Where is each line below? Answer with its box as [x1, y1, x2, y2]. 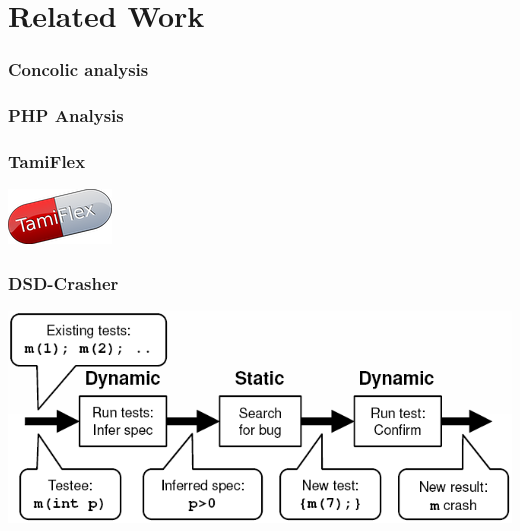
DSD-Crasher [8, 270, 119, 295]
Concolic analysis [8, 57, 149, 82]
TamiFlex [8, 148, 86, 173]
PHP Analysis [8, 103, 124, 128]
